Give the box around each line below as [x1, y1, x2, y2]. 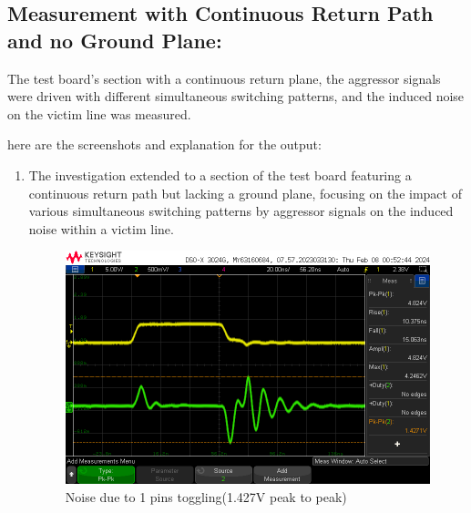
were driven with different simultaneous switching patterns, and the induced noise [7, 87, 465, 106]
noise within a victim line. [28, 219, 174, 238]
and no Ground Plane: [7, 26, 222, 54]
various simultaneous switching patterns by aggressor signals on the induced [28, 201, 454, 221]
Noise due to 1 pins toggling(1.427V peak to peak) [65, 487, 347, 507]
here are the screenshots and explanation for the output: [7, 135, 322, 154]
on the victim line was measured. [7, 104, 191, 123]
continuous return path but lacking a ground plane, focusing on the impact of [28, 183, 462, 202]
